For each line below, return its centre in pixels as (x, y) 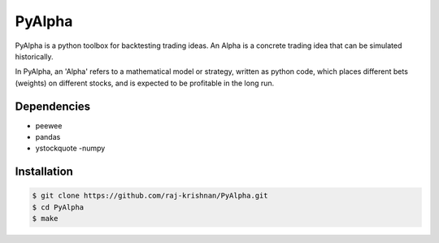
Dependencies (53, 106)
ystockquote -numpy (70, 148)
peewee (49, 125)
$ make (45, 219)
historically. (34, 56)
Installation (44, 172)
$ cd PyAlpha (58, 207)
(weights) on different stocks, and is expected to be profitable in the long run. (145, 83)
